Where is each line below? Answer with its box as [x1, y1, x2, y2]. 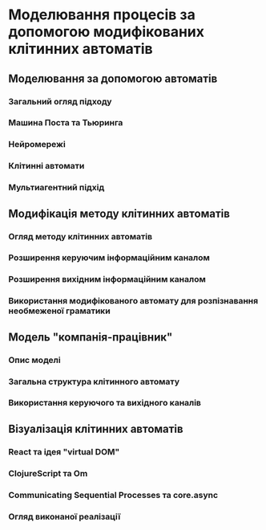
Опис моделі [8, 354, 62, 365]
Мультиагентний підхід [8, 182, 105, 194]
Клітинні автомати [8, 161, 85, 172]
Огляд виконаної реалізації [8, 511, 121, 522]
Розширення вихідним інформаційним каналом [8, 274, 206, 285]
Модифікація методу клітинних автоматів [8, 206, 231, 220]
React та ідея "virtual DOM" [8, 446, 120, 457]
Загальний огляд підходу [8, 96, 112, 107]
